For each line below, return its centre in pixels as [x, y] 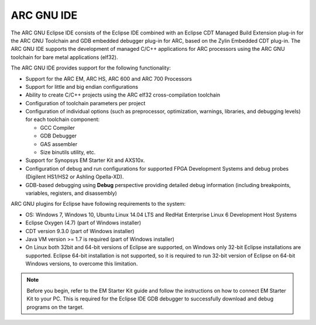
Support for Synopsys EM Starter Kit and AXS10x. [85, 160]
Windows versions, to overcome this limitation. [82, 264]
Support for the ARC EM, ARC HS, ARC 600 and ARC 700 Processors [109, 78]
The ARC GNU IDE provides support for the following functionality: [91, 68]
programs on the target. [55, 307]
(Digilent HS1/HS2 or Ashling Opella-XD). [75, 177]
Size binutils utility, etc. [68, 153]
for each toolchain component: [63, 119]
